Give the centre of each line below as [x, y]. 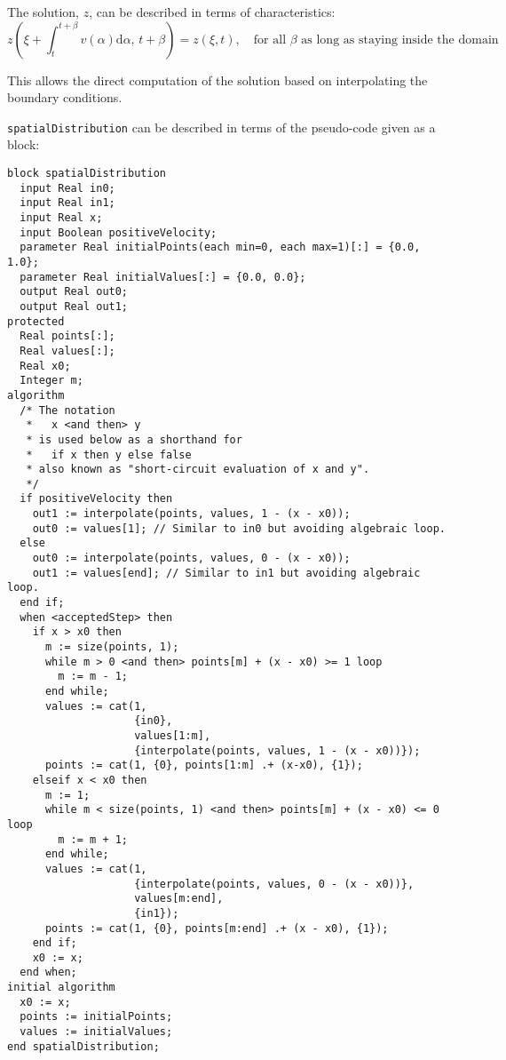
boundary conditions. [65, 97]
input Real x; [61, 218]
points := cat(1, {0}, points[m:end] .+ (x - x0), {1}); [217, 928]
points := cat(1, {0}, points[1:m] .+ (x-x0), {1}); [204, 765]
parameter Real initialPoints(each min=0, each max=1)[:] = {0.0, [220, 247]
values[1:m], [173, 735]
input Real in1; [67, 203]
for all [270, 40]
